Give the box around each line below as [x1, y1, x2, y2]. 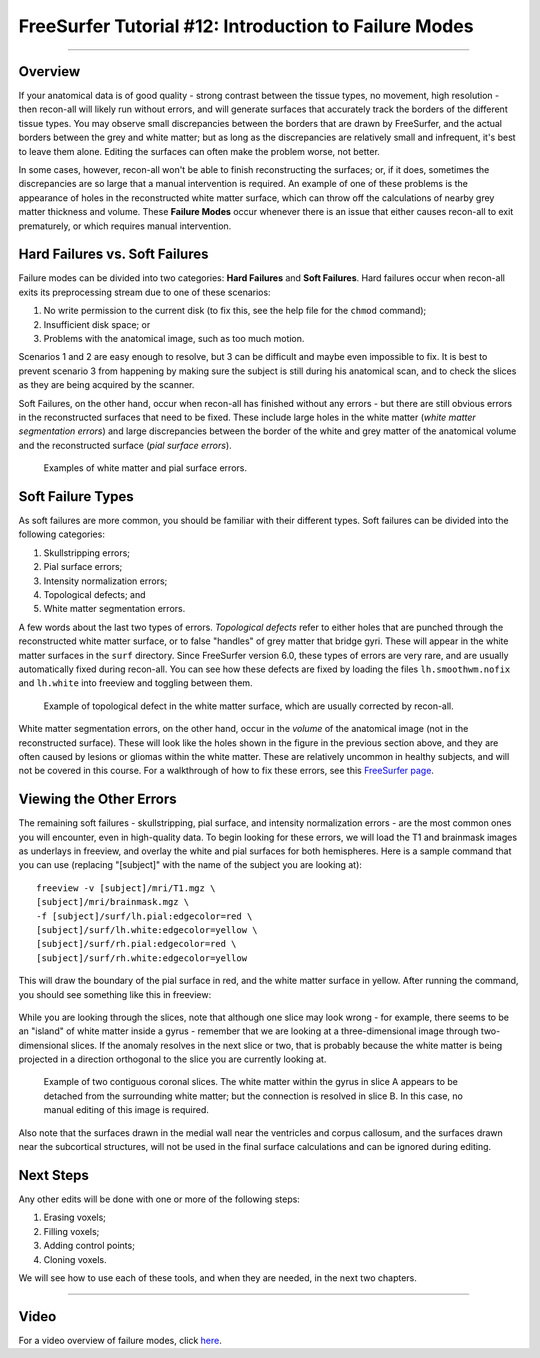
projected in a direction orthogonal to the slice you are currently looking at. [18, 1053, 327, 1065]
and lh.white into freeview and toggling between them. [18, 677, 254, 689]
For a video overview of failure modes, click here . [18, 1334, 222, 1346]
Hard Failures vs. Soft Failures [18, 246, 209, 263]
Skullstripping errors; [43, 546, 130, 559]
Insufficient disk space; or [43, 318, 151, 330]
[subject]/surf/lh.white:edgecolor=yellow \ [36, 924, 259, 935]
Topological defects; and [43, 589, 146, 601]
